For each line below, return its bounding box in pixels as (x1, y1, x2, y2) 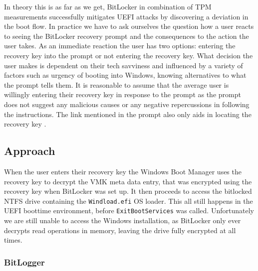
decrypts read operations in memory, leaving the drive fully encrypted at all (4, 225, 236, 235)
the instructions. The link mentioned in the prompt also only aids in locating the (4, 109, 252, 119)
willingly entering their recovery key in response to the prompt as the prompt (4, 89, 241, 100)
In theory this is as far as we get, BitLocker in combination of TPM (4, 1, 212, 11)
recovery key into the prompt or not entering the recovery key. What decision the (4, 50, 253, 60)
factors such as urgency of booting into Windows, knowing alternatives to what (4, 70, 247, 80)
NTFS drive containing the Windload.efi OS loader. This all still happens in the (4, 195, 253, 206)
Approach (4, 143, 55, 158)
